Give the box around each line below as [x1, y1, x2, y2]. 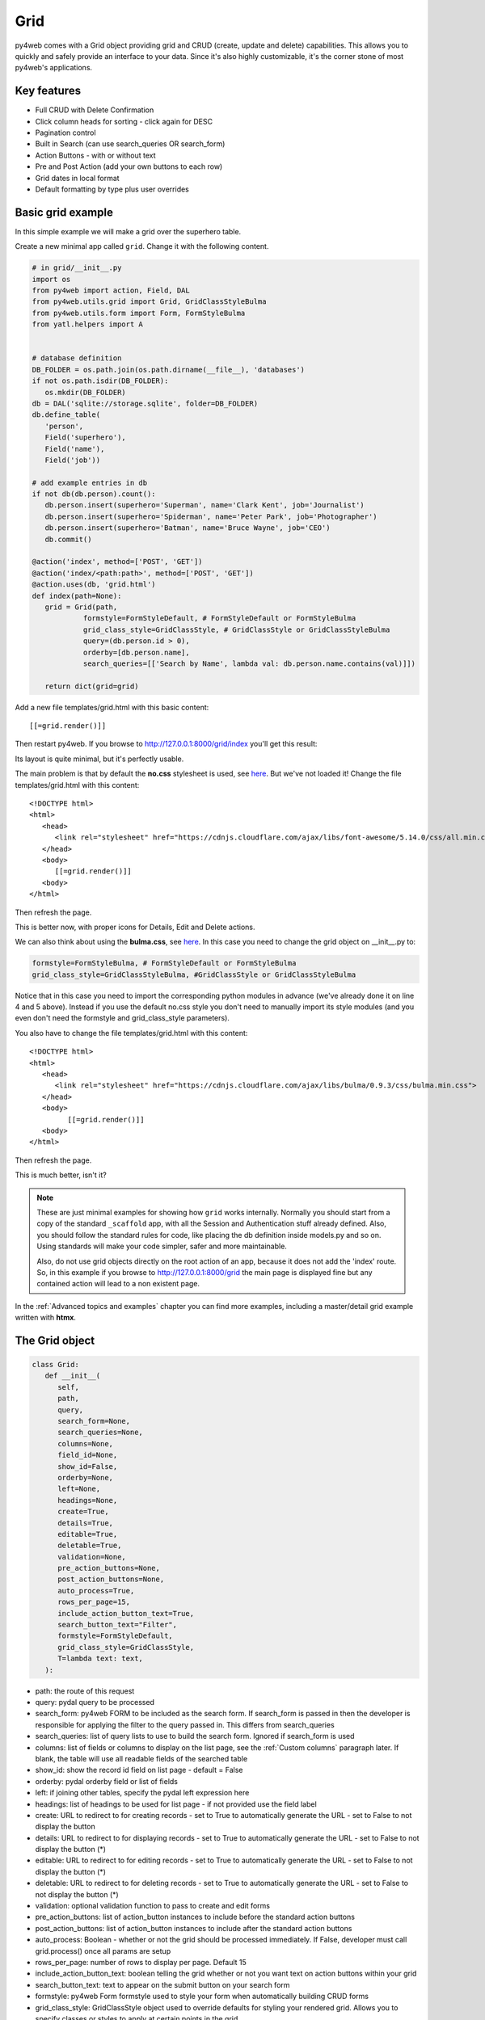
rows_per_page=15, [57, 1597, 131, 1607]
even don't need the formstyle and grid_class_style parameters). [15, 1013, 230, 1023]
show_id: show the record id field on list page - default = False [35, 1765, 243, 1775]
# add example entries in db [32, 478, 148, 487]
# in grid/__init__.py [32, 263, 122, 272]
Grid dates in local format [35, 173, 120, 183]
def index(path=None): [32, 591, 122, 600]
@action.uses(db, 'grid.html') [32, 580, 157, 589]
